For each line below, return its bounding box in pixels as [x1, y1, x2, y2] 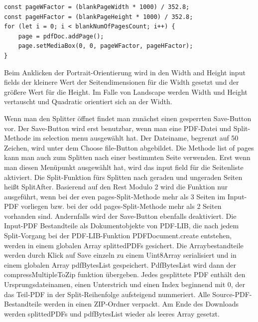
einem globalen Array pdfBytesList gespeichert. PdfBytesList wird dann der [4, 259, 236, 270]
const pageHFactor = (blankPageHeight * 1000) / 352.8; [4, 13, 193, 20]
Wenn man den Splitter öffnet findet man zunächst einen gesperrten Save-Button [4, 113, 252, 123]
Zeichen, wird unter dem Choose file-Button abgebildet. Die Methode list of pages [4, 142, 254, 153]
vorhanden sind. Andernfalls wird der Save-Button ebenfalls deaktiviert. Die [4, 210, 237, 221]
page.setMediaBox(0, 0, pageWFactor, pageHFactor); [18, 42, 193, 50]
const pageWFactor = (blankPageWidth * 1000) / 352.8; [4, 3, 190, 10]
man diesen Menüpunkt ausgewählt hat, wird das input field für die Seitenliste [4, 161, 244, 172]
